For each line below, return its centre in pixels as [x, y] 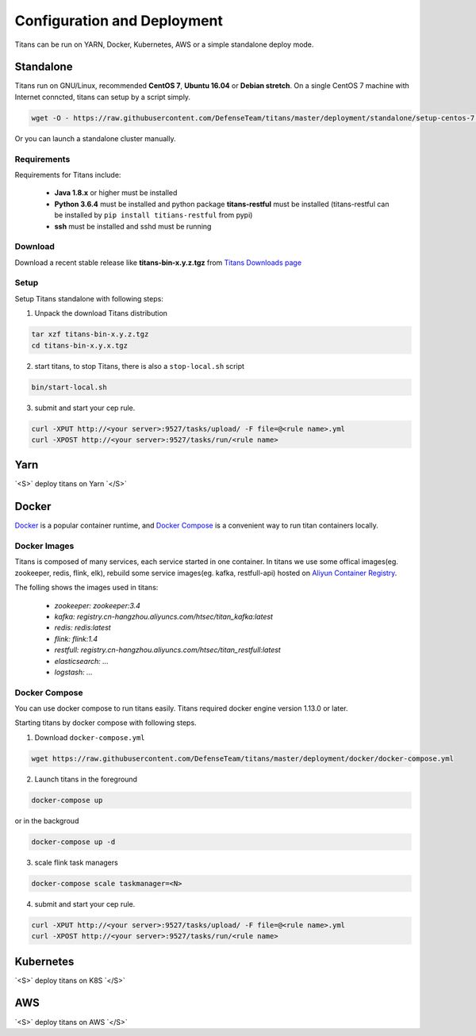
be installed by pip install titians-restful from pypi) [154, 215]
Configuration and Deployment [119, 21]
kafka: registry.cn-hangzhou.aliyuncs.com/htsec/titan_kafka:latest [164, 616]
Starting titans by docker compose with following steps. [106, 723]
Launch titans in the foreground [86, 779]
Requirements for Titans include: [68, 175]
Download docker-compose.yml [90, 737]
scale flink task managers [76, 862]
